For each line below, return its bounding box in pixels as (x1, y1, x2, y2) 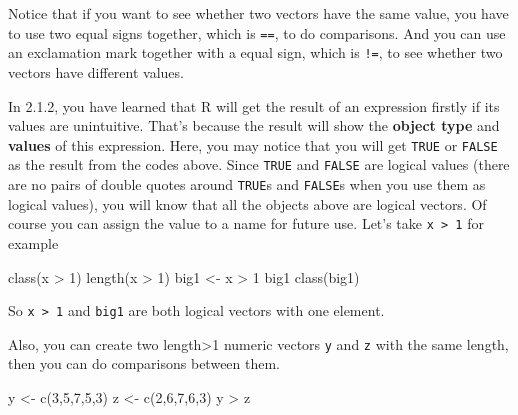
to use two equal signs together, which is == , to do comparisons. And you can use (8, 22, 506, 43)
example (8, 232, 59, 253)
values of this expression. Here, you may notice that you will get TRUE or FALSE (8, 134, 498, 155)
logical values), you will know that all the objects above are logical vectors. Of (8, 193, 487, 214)
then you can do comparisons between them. (8, 353, 281, 374)
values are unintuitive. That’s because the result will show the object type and (8, 115, 500, 136)
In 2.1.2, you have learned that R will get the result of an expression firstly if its (8, 95, 500, 116)
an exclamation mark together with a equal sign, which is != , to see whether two (8, 42, 503, 63)
